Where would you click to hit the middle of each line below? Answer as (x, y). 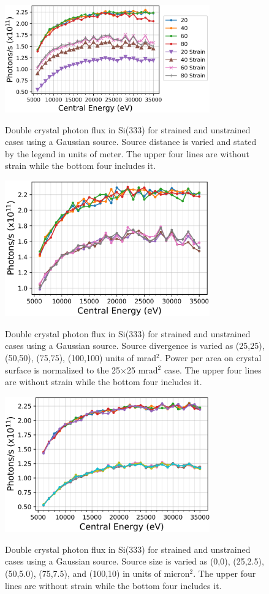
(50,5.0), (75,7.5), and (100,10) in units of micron (97, 573)
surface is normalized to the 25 (63, 369)
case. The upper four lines (213, 369)
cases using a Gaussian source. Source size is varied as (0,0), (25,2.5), (134, 561)
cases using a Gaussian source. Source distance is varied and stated (131, 142)
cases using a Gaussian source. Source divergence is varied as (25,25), (135, 346)
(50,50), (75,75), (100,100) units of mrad (81, 357)
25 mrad (142, 369)
